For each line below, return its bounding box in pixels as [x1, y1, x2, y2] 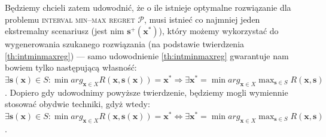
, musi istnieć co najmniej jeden [144, 13, 260, 25]
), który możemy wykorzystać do [159, 25, 279, 37]
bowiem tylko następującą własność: [5, 61, 137, 74]
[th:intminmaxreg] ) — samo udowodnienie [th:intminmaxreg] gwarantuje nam [5, 49, 289, 62]
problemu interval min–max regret [5, 13, 135, 25]
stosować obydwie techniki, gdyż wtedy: [5, 98, 150, 110]
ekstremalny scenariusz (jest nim [5, 25, 124, 37]
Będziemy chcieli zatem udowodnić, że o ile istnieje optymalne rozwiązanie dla [5, 1, 291, 13]
